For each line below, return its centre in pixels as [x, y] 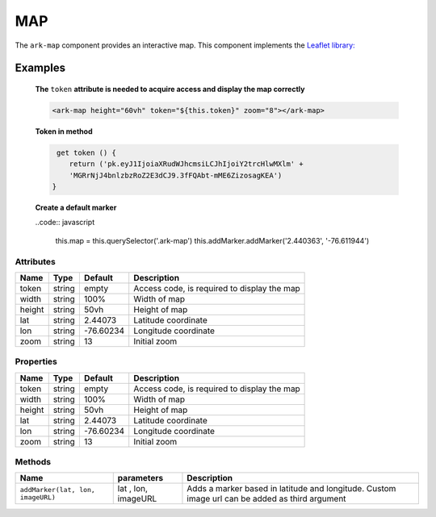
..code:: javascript [65, 223]
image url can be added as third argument [266, 498]
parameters [140, 478]
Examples [40, 68]
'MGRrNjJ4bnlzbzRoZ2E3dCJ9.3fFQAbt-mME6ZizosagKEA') [176, 175]
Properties [36, 361]
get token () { [87, 152]
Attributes [35, 261]
